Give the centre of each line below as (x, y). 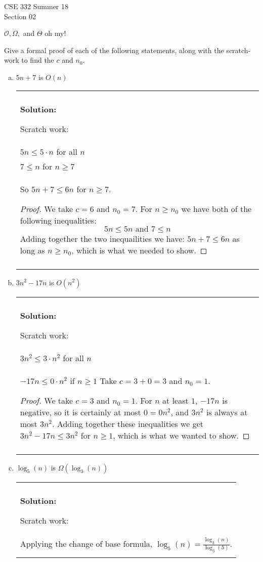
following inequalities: (58, 220)
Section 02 (20, 16)
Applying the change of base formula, (86, 543)
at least (176, 400)
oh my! (55, 33)
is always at (227, 412)
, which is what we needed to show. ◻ (139, 250)
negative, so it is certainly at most (80, 412)
